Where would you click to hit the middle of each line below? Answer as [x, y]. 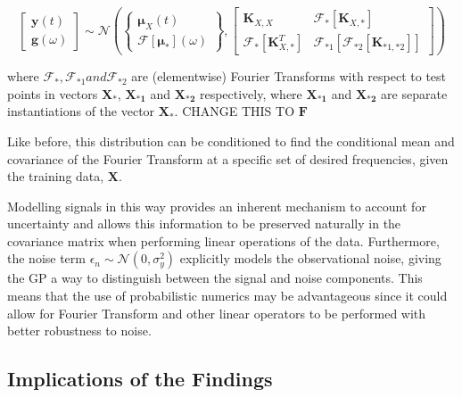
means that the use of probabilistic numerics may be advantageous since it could [227, 296]
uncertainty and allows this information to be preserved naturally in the [204, 223]
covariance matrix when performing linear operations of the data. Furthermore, [223, 240]
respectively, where [251, 93]
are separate [414, 93]
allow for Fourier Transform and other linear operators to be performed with [217, 313]
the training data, [56, 176]
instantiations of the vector [81, 111]
